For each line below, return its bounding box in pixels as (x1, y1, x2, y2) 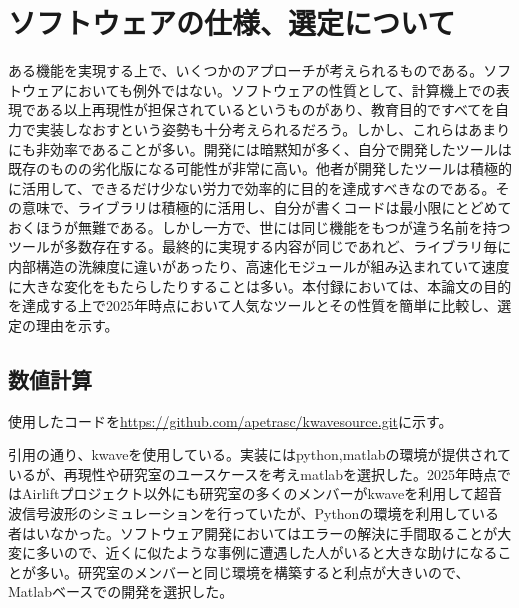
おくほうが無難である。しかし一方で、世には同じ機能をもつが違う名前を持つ (8, 216, 511, 237)
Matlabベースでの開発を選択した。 (8, 581, 234, 602)
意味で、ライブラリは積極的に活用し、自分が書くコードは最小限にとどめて (21, 197, 512, 218)
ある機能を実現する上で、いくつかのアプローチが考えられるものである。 (8, 60, 484, 81)
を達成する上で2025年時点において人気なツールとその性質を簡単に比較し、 (8, 295, 498, 316)
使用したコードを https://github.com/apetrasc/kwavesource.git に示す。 (8, 410, 453, 431)
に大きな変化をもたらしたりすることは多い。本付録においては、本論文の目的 (8, 275, 512, 296)
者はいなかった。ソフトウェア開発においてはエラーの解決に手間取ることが (8, 522, 498, 543)
